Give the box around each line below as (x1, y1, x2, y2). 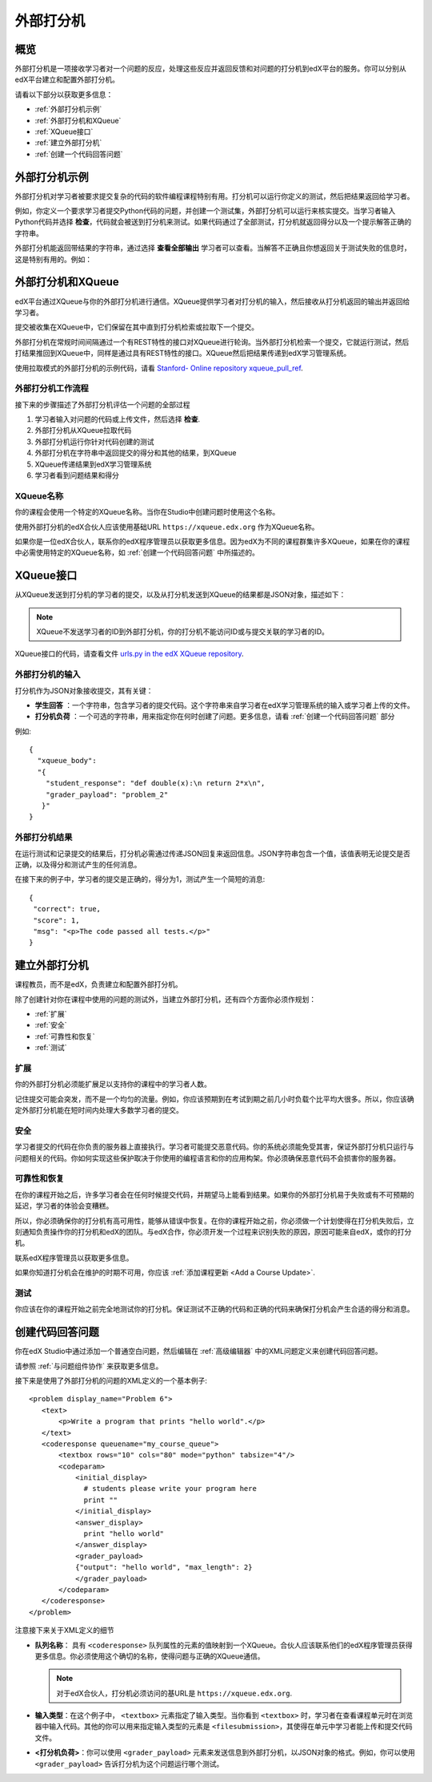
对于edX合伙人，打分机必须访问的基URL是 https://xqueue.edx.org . (56, 1688, 293, 1698)
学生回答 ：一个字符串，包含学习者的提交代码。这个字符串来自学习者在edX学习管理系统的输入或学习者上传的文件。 (34, 700, 415, 709)
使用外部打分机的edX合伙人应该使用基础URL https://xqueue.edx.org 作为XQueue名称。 (14, 522, 319, 531)
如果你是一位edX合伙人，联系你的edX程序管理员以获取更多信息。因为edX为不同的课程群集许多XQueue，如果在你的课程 (14, 536, 410, 546)
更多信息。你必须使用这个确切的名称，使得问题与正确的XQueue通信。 (34, 1651, 265, 1661)
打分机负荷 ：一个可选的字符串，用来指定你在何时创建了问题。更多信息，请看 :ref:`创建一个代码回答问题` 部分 (34, 712, 395, 721)
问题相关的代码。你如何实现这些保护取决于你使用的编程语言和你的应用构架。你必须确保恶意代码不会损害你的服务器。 (14, 1153, 400, 1162)
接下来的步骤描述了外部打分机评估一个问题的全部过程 (14, 399, 190, 409)
